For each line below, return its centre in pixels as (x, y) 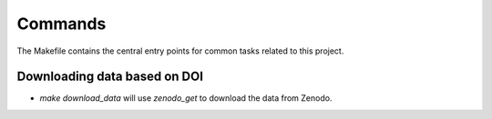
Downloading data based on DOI (110, 77)
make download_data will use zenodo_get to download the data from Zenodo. (186, 98)
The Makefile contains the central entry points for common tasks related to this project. (180, 51)
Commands (61, 24)
